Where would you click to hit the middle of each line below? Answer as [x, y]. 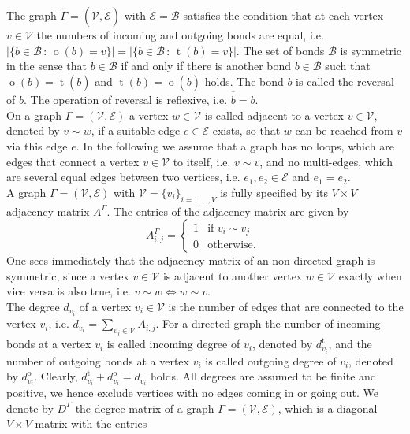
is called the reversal [345, 81]
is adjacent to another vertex [233, 275]
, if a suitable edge [136, 130]
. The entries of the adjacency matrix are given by [228, 211]
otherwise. [232, 245]
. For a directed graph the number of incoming [268, 323]
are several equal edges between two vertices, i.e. [123, 177]
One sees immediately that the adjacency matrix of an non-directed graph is [191, 260]
